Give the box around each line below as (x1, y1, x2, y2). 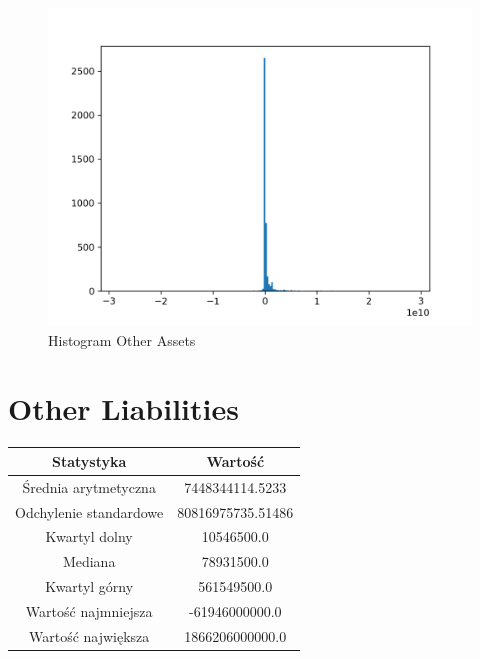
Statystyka (51, 450, 127, 471)
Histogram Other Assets (48, 329, 196, 350)
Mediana (62, 551, 116, 572)
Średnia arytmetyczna (22, 476, 156, 497)
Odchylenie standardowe (15, 501, 164, 522)
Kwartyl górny (45, 576, 134, 597)
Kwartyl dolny (45, 526, 133, 547)
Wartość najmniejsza (25, 600, 153, 621)
